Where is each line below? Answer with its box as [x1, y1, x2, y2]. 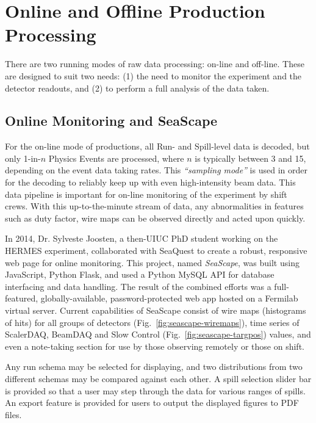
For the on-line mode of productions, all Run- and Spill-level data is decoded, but [5, 140, 310, 153]
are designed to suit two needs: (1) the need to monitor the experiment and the [5, 69, 302, 82]
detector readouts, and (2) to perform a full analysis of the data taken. [5, 81, 270, 94]
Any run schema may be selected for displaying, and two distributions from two [5, 360, 303, 373]
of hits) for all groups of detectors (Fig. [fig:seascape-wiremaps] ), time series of [5, 316, 300, 328]
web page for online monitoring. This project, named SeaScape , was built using [5, 256, 300, 269]
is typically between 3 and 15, [195, 151, 306, 164]
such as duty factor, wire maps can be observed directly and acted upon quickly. [5, 211, 306, 224]
